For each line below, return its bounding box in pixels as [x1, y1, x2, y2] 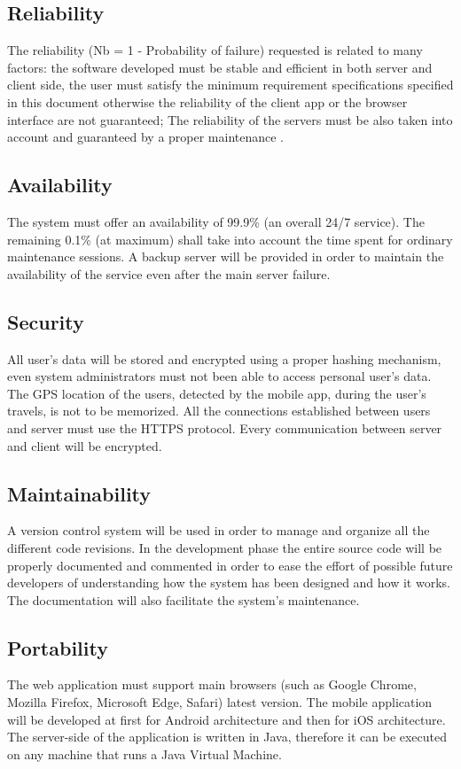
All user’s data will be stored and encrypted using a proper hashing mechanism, [7, 349, 441, 368]
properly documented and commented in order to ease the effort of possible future [7, 555, 453, 574]
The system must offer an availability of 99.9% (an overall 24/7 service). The [7, 212, 425, 230]
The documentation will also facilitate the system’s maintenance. [7, 590, 360, 609]
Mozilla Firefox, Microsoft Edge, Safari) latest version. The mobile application [7, 693, 433, 711]
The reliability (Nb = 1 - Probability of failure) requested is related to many [7, 41, 423, 59]
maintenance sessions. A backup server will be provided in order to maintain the [7, 247, 444, 266]
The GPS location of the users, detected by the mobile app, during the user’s [7, 384, 426, 402]
